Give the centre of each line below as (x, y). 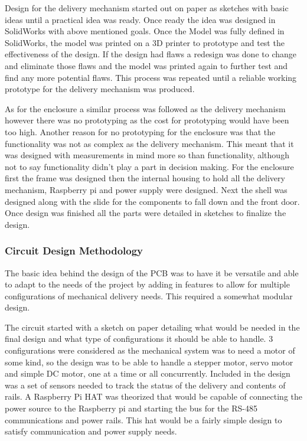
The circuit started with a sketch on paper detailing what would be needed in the (152, 327)
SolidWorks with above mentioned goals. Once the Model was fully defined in (145, 31)
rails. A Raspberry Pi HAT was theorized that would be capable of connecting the (153, 396)
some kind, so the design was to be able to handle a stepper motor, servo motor (149, 362)
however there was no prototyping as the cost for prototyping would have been (147, 120)
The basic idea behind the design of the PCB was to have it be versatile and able (152, 272)
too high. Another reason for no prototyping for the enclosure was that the (140, 131)
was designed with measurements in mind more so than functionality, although (147, 155)
